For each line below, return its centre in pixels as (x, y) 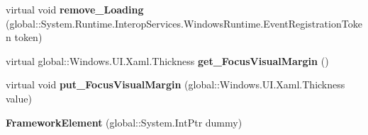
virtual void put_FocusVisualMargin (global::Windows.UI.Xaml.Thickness (175, 84)
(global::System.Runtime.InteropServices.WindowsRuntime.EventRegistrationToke (184, 23)
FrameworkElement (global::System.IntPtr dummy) (124, 122)
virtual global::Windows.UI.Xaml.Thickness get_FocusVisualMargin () (167, 60)
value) (19, 98)
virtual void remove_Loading (75, 9)
